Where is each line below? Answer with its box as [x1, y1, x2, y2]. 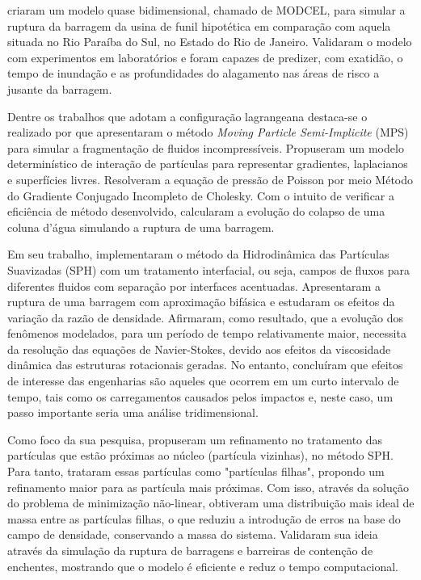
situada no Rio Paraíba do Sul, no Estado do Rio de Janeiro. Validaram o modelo [7, 33, 412, 50]
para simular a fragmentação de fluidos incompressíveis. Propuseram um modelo [7, 139, 404, 156]
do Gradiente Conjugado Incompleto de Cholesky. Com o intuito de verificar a [7, 187, 395, 204]
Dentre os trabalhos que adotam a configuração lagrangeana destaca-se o [7, 107, 368, 124]
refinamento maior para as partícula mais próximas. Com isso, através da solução [7, 478, 409, 495]
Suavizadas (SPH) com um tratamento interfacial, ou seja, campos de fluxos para [7, 261, 410, 278]
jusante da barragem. [7, 80, 112, 97]
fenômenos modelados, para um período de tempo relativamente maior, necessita [7, 325, 406, 342]
